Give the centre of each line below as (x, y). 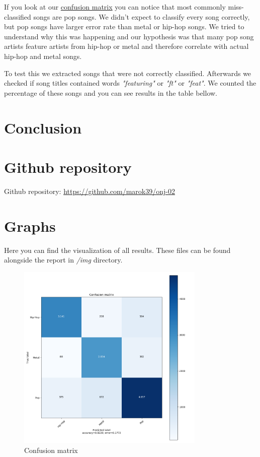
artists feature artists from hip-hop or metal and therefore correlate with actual (126, 46)
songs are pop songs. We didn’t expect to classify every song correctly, (142, 16)
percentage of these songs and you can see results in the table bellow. (111, 92)
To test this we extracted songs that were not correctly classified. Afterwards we (128, 73)
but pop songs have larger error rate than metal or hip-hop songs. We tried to (124, 26)
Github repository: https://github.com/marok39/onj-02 (90, 191)
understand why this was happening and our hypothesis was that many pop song (129, 36)
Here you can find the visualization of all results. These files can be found (117, 250)
